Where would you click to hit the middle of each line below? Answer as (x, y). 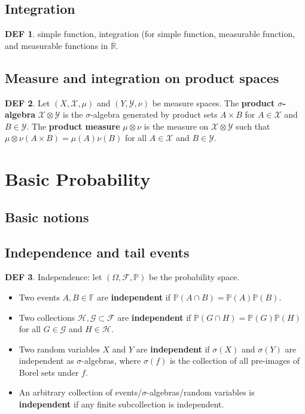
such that (253, 126)
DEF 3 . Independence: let (54, 277)
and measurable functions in (57, 45)
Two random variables (59, 349)
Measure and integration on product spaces (142, 77)
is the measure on (176, 126)
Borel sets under (49, 372)
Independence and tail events (97, 252)
